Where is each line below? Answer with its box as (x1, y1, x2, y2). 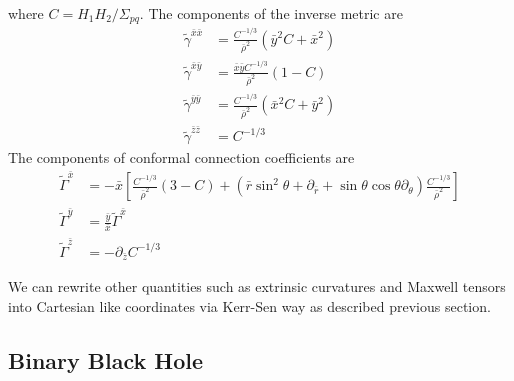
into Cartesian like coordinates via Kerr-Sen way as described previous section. (8, 295, 491, 316)
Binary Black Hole (8, 344, 203, 375)
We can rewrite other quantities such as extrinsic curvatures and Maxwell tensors (8, 276, 506, 297)
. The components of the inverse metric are (139, 3, 403, 23)
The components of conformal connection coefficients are (8, 147, 355, 168)
